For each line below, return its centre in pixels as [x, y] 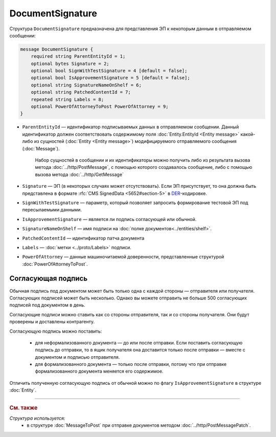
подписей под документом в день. [47, 305]
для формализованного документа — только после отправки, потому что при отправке [131, 364]
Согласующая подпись [49, 279]
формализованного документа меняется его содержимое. [99, 372]
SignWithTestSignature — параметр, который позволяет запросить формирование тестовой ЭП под [135, 203]
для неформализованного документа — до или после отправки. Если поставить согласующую [139, 342]
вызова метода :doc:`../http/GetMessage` [79, 174]
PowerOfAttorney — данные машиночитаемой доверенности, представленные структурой [123, 257]
